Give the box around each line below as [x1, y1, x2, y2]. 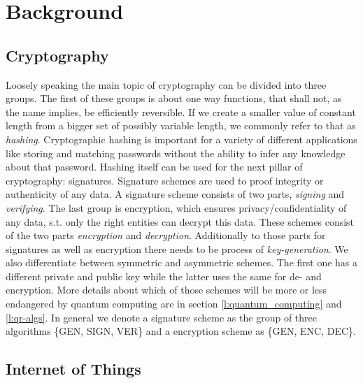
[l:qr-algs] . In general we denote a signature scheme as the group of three [6, 310, 317, 324]
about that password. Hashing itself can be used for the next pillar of [6, 159, 303, 174]
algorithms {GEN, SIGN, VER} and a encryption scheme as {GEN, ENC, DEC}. [6, 324, 356, 338]
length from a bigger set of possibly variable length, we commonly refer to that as [6, 118, 356, 133]
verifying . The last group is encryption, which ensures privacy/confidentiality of [6, 200, 347, 215]
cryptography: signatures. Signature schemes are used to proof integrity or [6, 173, 324, 187]
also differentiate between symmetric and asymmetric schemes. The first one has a [6, 255, 358, 270]
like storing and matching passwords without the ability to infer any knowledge [6, 145, 346, 160]
